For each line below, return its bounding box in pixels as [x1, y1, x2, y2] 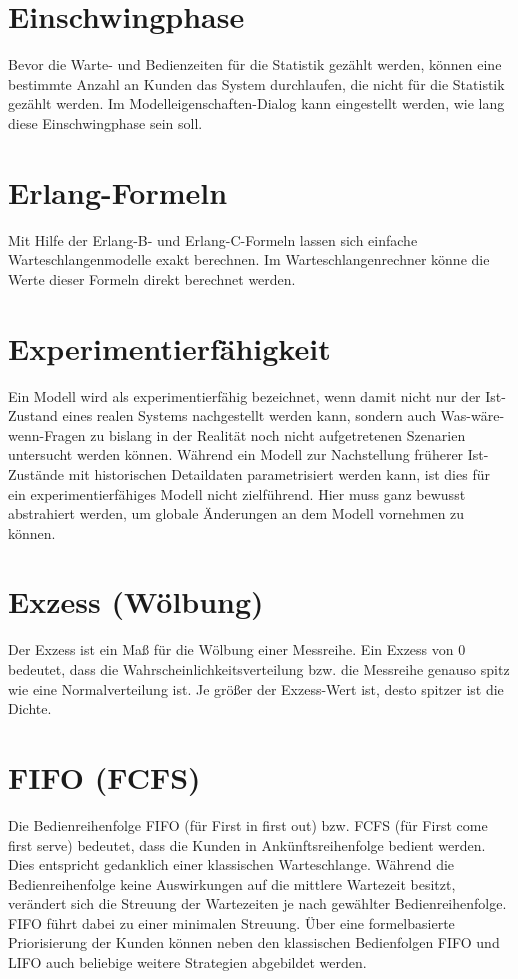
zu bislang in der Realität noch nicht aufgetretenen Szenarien [90, 424, 466, 445]
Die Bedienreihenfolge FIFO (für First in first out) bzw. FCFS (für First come [8, 814, 488, 835]
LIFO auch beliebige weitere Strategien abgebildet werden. [8, 952, 367, 973]
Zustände [8, 463, 65, 484]
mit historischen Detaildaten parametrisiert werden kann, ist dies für [68, 463, 490, 484]
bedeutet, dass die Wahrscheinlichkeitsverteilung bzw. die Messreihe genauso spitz [8, 659, 510, 679]
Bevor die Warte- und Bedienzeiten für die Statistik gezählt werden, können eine [8, 54, 502, 75]
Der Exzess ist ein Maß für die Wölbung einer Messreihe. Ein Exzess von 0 [8, 639, 466, 660]
